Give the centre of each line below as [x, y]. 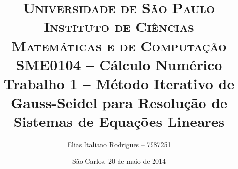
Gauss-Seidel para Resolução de [119, 102]
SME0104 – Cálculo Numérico [119, 64]
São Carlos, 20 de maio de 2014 [119, 161]
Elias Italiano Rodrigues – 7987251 [119, 145]
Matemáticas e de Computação [119, 45]
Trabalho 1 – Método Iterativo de [119, 83]
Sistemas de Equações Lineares [119, 121]
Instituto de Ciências [119, 26]
